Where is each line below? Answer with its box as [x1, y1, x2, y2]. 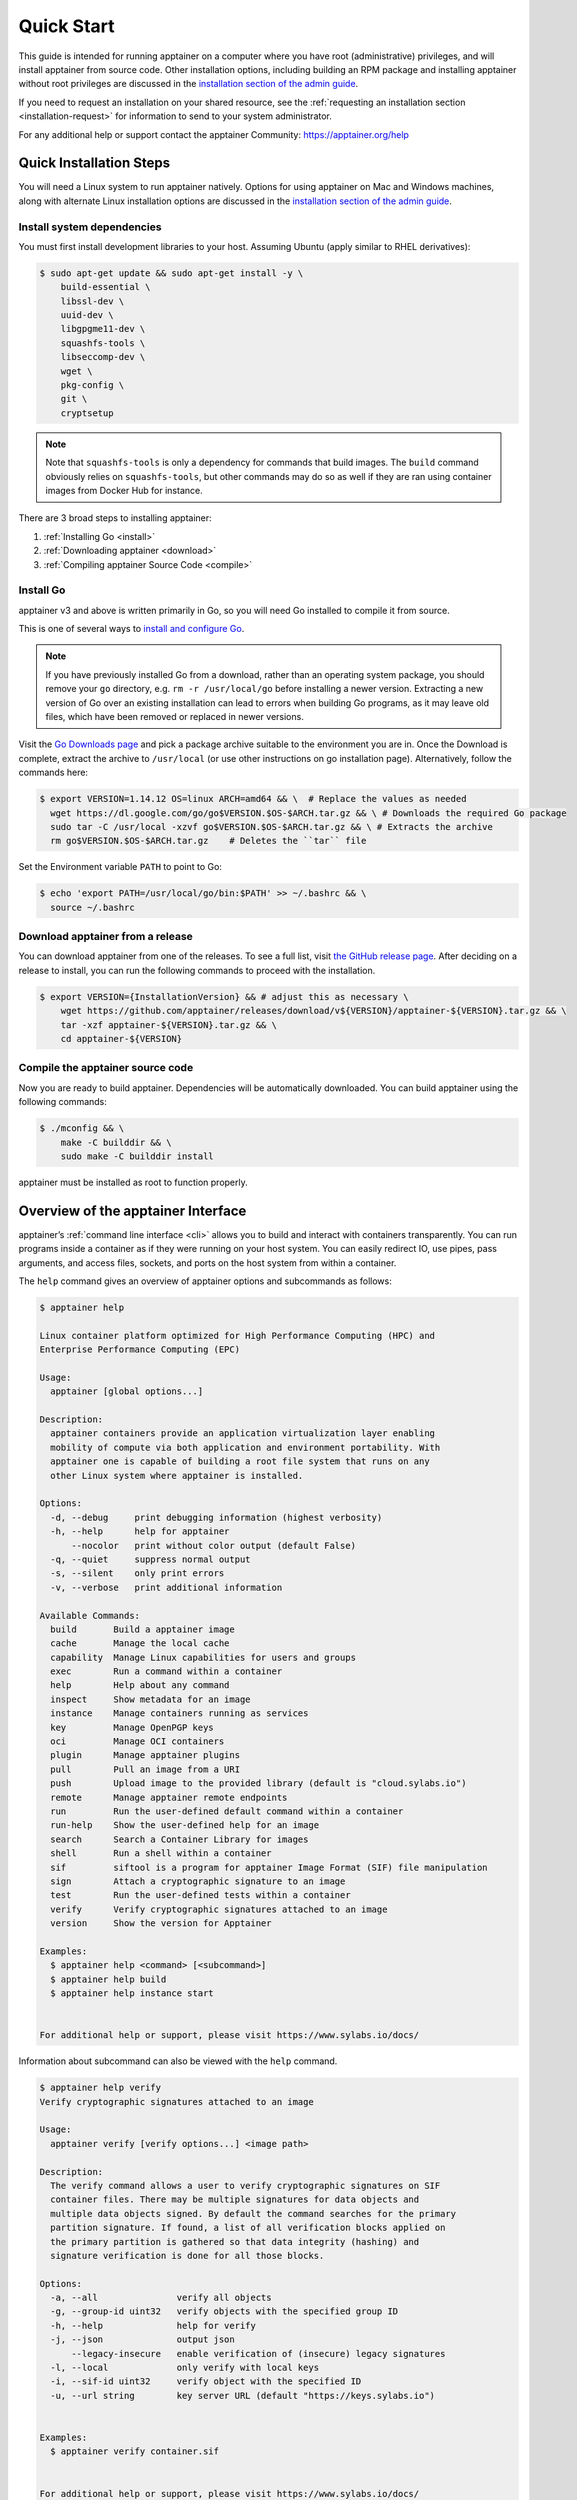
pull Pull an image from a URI [50, 1763, 240, 1775]
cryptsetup [60, 407, 114, 419]
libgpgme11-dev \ [60, 323, 146, 335]
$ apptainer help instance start [50, 1988, 214, 1999]
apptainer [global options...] [50, 1386, 204, 1397]
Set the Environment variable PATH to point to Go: [18, 861, 222, 873]
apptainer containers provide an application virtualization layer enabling [50, 1428, 435, 1439]
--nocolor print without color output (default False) [71, 1540, 357, 1551]
